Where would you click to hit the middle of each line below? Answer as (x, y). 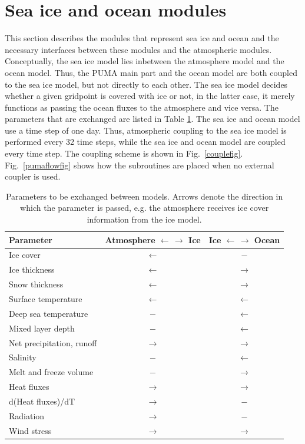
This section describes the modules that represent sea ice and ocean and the (142, 38)
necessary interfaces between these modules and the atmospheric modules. (138, 49)
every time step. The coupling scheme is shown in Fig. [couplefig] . (124, 153)
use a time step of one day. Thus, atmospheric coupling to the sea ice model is (146, 130)
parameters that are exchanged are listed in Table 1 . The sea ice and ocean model (152, 119)
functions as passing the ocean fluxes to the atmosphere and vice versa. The (142, 107)
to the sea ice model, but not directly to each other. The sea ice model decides (146, 84)
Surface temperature (46, 299)
